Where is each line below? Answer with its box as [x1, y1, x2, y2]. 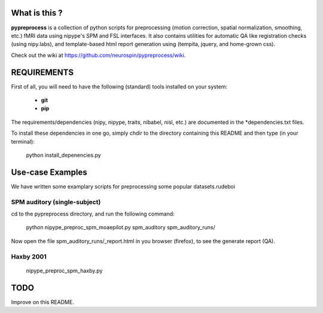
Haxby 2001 [11, 252, 47, 260]
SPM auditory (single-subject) [11, 197, 101, 206]
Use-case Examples [11, 167, 87, 177]
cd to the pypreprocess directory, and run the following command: [11, 210, 175, 217]
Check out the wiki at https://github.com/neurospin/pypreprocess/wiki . [11, 51, 186, 59]
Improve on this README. [11, 298, 74, 305]
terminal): [11, 138, 35, 145]
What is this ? [11, 8, 63, 18]
